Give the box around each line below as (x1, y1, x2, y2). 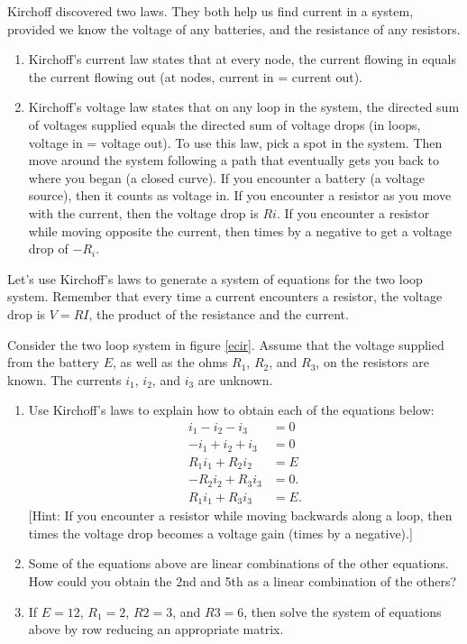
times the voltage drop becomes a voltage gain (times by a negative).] (28, 523, 413, 542)
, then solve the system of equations (243, 602, 442, 621)
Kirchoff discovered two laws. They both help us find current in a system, (7, 2, 414, 20)
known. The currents (7, 370, 122, 389)
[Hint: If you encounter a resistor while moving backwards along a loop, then (28, 506, 453, 525)
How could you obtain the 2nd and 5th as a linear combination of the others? (28, 572, 457, 591)
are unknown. (197, 370, 273, 389)
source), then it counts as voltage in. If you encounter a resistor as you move (28, 186, 452, 205)
